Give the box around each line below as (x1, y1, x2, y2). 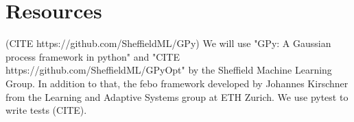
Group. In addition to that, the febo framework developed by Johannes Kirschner (5, 76, 349, 90)
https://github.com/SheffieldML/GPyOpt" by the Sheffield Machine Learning (5, 63, 332, 77)
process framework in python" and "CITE (5, 49, 180, 63)
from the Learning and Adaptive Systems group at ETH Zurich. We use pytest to (5, 89, 349, 104)
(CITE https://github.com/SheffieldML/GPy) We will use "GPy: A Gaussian (5, 36, 331, 50)
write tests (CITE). (5, 103, 87, 117)
